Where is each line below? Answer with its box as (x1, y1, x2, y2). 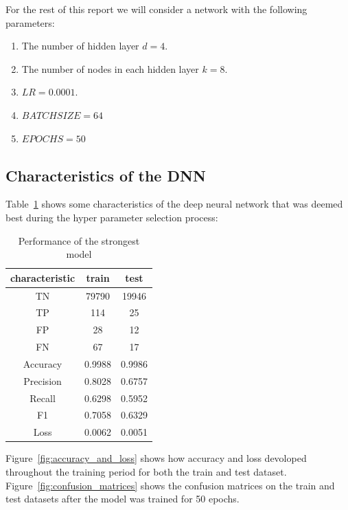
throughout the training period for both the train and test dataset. (5, 465, 287, 479)
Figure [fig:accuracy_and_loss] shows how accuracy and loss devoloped (5, 451, 307, 465)
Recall (30, 390, 56, 405)
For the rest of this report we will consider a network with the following (5, 2, 308, 16)
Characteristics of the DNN (5, 164, 206, 186)
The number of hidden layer (21, 38, 139, 53)
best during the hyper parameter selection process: (5, 210, 218, 224)
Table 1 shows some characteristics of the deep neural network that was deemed (5, 197, 343, 211)
